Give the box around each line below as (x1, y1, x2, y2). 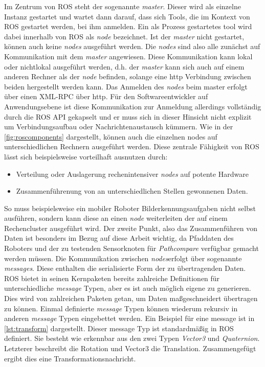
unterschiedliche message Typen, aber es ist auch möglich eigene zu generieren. (4, 283, 251, 293)
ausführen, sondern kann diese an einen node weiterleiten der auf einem (4, 213, 228, 223)
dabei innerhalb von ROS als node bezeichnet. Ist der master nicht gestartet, (4, 31, 245, 41)
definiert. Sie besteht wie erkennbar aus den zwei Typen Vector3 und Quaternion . (4, 333, 260, 343)
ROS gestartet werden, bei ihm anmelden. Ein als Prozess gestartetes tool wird (4, 21, 252, 32)
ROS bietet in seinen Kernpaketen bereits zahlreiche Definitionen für (4, 272, 220, 283)
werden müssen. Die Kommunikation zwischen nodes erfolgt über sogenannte (4, 253, 242, 263)
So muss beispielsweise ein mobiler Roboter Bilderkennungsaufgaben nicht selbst (4, 202, 256, 213)
